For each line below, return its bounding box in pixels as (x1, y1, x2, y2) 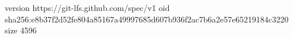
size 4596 (5, 24, 37, 36)
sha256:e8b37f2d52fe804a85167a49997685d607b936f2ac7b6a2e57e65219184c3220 (5, 13, 289, 25)
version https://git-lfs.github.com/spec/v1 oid (5, 2, 170, 13)
